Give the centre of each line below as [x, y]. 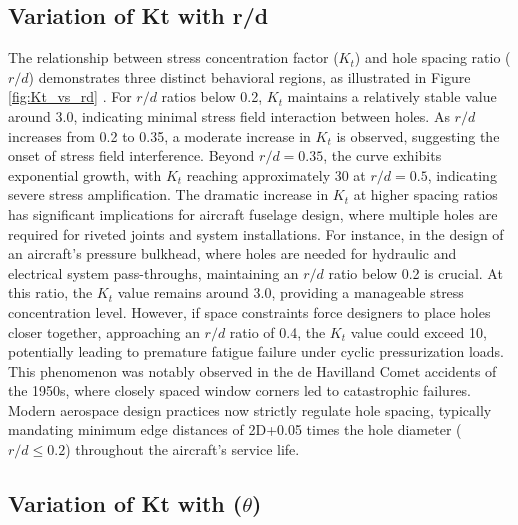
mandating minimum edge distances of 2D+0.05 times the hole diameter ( [235, 429]
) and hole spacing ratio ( [432, 57]
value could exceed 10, [418, 331]
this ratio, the [50, 292]
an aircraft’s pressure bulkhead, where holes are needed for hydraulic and [232, 253]
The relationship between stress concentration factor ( [173, 57]
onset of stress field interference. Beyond [131, 155]
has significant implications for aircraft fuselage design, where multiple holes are [253, 213]
